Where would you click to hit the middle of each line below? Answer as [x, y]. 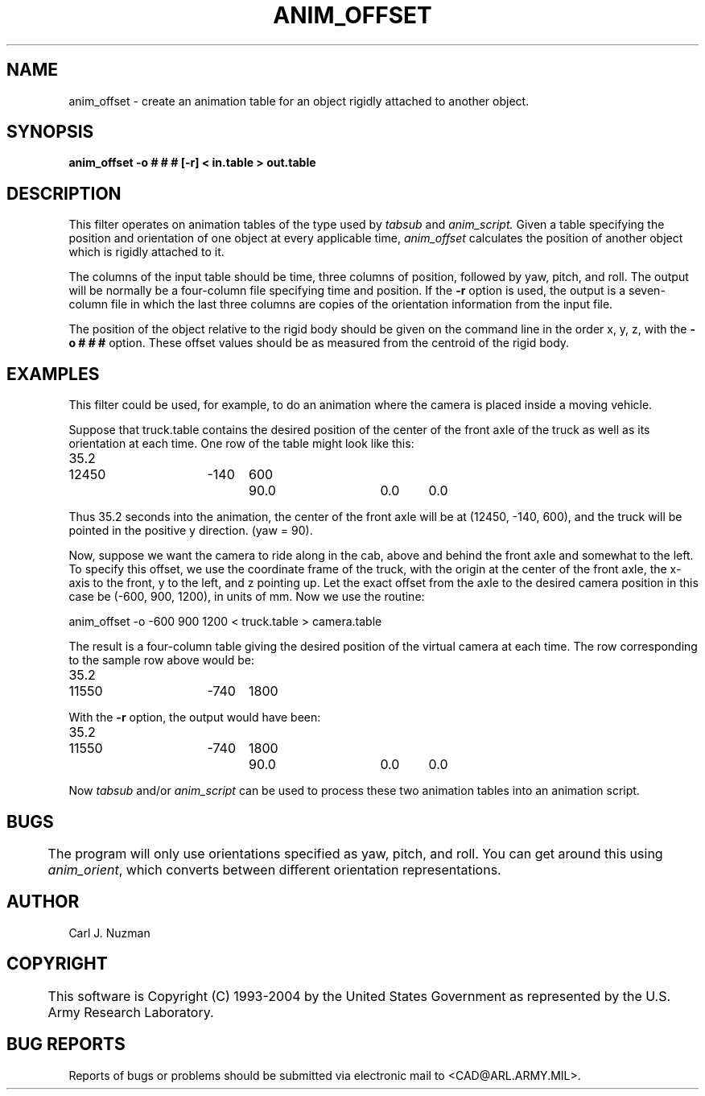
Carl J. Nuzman [109, 933]
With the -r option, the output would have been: [195, 718]
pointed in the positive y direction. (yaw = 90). [191, 531]
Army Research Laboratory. [131, 1012]
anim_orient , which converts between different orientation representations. [274, 869]
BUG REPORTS [66, 1044]
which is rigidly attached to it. [146, 252]
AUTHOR [43, 902]
